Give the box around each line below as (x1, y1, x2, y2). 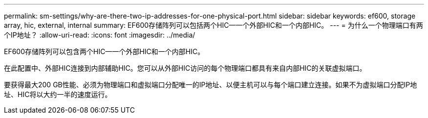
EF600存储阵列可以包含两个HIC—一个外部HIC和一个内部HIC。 (4, 47, 205, 56)
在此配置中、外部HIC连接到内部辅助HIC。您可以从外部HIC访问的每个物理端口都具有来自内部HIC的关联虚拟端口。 (4, 64, 366, 72)
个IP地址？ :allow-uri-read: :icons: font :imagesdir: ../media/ (4, 31, 195, 39)
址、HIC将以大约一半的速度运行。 (4, 90, 112, 98)
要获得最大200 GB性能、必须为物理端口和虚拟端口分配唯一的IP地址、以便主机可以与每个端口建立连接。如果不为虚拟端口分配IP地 (4, 80, 417, 89)
